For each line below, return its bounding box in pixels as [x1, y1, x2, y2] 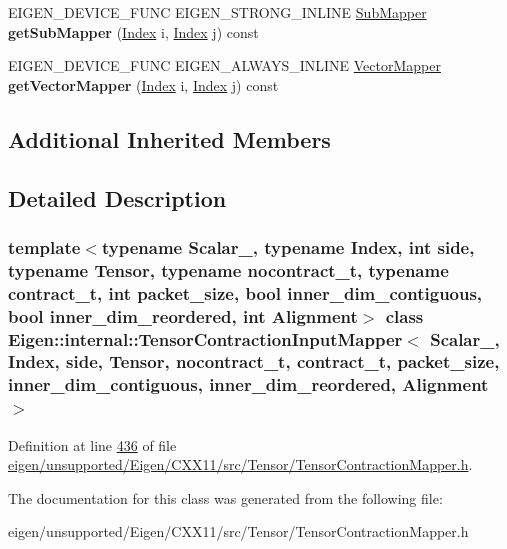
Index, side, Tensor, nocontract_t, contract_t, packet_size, [8, 349, 500, 374]
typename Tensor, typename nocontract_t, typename [8, 257, 449, 282]
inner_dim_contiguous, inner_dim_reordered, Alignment [8, 372, 489, 397]
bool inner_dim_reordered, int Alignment [8, 303, 358, 328]
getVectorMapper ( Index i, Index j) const [8, 74, 279, 95]
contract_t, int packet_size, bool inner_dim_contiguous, [8, 280, 483, 305]
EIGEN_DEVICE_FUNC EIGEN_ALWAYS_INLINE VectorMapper [8, 55, 441, 76]
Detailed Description [8, 182, 227, 213]
